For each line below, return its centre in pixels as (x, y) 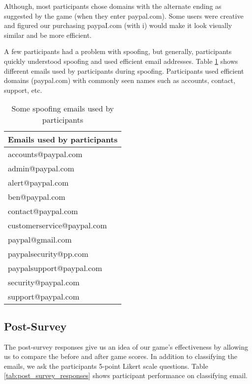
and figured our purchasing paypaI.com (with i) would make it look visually (118, 25)
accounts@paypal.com (45, 154)
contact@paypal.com (43, 211)
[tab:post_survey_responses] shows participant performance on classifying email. (126, 375)
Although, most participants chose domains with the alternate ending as (113, 6)
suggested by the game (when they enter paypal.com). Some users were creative (124, 15)
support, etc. (23, 90)
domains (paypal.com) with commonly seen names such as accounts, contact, (120, 80)
